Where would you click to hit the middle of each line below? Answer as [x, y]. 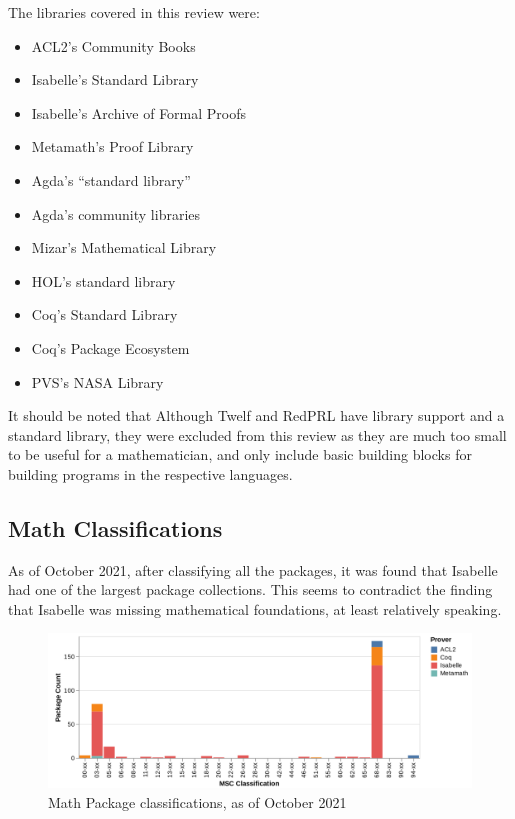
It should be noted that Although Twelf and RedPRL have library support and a [256, 415]
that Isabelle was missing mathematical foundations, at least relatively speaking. [255, 608]
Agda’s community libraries [116, 213]
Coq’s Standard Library [104, 314]
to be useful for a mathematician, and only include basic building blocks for [240, 454]
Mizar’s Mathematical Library [124, 247]
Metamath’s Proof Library [112, 146]
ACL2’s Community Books [113, 45]
